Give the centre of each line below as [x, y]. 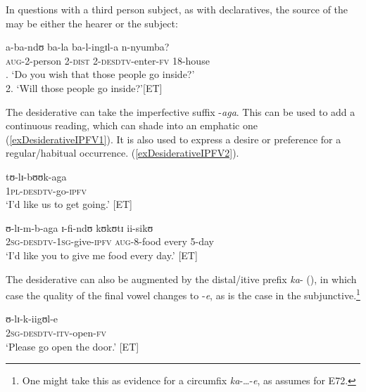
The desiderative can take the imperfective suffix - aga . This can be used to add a [181, 111]
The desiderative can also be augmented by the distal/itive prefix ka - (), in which [181, 279]
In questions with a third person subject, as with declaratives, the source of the [177, 9]
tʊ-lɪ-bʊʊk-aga [36, 176]
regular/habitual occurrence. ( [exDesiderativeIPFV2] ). [122, 153]
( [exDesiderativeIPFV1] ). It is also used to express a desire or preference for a [173, 139]
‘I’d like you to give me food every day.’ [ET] [102, 255]
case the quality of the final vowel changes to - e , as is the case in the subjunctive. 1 [183, 294]
